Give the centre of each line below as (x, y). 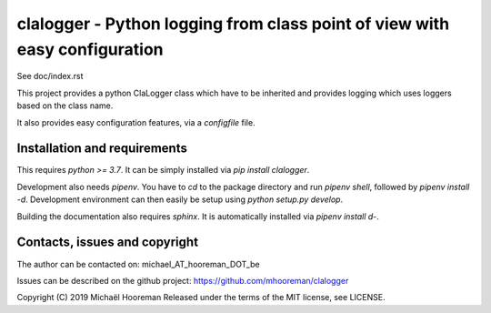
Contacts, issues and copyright (108, 242)
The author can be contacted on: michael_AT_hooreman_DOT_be (138, 264)
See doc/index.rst (50, 76)
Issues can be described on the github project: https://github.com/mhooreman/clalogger (183, 280)
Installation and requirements (102, 149)
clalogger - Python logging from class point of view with (233, 24)
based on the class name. (65, 106)
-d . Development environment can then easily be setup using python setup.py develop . (180, 199)
